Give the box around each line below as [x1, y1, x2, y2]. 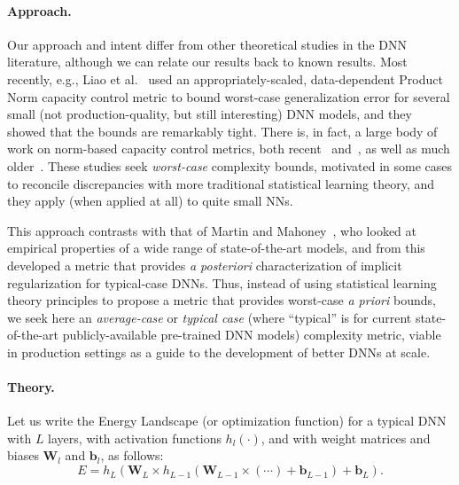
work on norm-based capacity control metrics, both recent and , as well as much [7, 139, 450, 158]
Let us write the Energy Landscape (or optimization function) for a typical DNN [7, 411, 447, 430]
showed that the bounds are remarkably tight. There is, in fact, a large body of [7, 121, 438, 140]
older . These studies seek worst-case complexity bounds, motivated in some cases [7, 156, 453, 175]
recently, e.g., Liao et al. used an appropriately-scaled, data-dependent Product [7, 69, 443, 88]
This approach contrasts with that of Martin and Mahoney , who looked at [7, 221, 416, 239]
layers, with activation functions [48, 428, 222, 447]
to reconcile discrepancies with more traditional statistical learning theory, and [7, 174, 435, 192]
